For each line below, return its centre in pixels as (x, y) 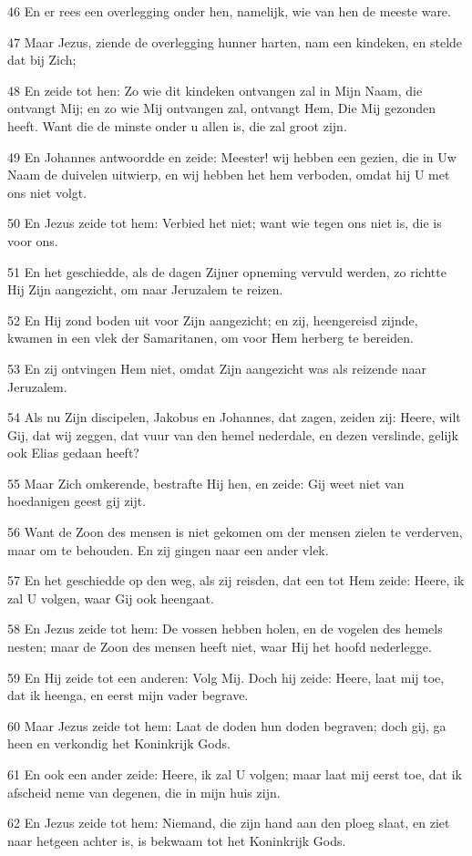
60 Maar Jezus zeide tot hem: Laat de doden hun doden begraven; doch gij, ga (227, 725)
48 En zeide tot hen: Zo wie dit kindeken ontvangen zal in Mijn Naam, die (215, 90)
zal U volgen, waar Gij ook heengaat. (111, 598)
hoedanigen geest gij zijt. (77, 501)
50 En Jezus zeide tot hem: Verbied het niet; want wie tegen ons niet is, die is (225, 223)
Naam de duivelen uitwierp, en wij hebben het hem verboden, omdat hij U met (229, 175)
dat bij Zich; (42, 60)
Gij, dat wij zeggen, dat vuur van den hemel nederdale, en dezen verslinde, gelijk (233, 434)
